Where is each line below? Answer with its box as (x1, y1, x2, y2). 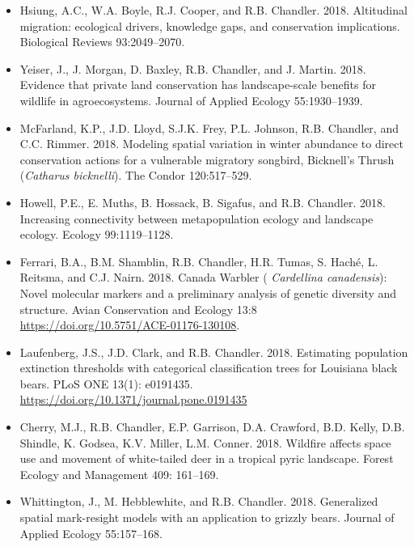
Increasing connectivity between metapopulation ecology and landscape (19, 210, 374, 227)
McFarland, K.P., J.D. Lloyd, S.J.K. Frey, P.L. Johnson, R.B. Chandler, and (19, 119, 399, 136)
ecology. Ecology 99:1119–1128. (19, 226, 174, 243)
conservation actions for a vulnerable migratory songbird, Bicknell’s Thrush (19, 151, 395, 167)
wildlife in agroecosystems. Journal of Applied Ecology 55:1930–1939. (19, 91, 363, 108)
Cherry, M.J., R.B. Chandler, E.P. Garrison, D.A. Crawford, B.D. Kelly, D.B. (19, 418, 405, 435)
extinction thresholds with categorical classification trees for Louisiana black (19, 359, 398, 376)
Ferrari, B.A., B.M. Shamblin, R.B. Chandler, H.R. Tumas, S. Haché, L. (19, 252, 378, 269)
